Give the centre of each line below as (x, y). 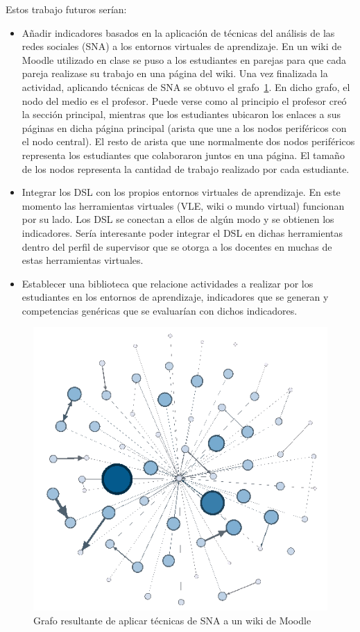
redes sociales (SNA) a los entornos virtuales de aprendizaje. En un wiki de (182, 46)
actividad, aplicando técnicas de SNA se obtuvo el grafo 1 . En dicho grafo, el (186, 86)
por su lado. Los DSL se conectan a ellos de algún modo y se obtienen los (178, 219)
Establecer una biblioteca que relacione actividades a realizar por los (168, 283)
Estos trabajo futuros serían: (66, 9)
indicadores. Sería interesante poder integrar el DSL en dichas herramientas (182, 232)
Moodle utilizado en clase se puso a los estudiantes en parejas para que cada (184, 59)
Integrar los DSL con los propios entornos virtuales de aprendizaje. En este (181, 192)
